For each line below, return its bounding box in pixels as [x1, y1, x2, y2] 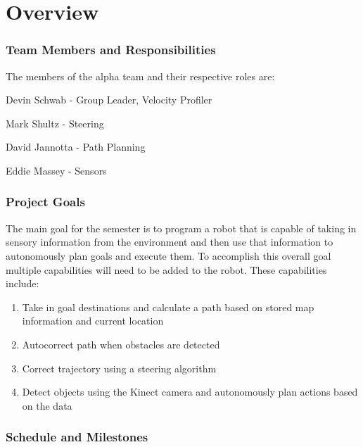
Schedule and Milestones [6, 428, 148, 446]
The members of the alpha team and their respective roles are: [6, 68, 275, 83]
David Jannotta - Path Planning [6, 139, 146, 154]
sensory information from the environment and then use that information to [6, 234, 333, 249]
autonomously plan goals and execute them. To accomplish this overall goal [6, 248, 331, 263]
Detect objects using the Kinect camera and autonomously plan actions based [22, 384, 358, 399]
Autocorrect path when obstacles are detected [22, 336, 220, 351]
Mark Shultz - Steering [6, 115, 104, 130]
